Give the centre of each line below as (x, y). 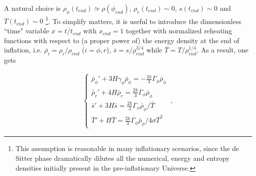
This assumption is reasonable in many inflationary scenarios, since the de (127, 148)
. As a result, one (223, 50)
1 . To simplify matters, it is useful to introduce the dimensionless (144, 20)
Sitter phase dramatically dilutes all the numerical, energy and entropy (123, 158)
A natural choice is (32, 8)
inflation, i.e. (23, 50)
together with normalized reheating (179, 31)
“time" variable (27, 31)
